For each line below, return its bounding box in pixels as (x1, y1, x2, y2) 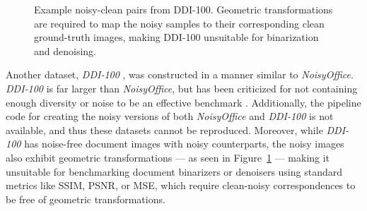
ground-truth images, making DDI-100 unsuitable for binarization (34, 30, 319, 44)
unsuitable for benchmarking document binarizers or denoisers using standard (6, 164, 343, 179)
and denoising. (34, 43, 96, 58)
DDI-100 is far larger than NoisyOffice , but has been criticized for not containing (6, 80, 358, 95)
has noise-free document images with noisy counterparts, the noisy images (24, 136, 344, 151)
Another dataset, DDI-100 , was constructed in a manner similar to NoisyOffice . (6, 67, 354, 82)
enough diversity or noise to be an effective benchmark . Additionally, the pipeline (6, 95, 361, 109)
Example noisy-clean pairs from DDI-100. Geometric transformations (34, 2, 333, 16)
